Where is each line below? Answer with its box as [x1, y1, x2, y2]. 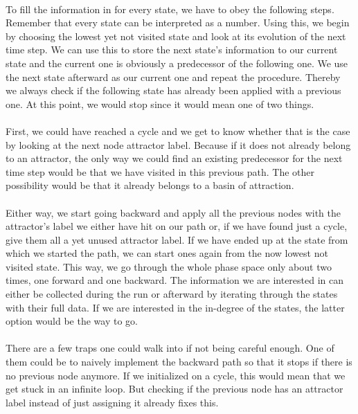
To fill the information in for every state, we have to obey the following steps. [6, 1, 334, 16]
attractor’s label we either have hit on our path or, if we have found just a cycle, [6, 219, 348, 233]
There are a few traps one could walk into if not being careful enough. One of [6, 341, 334, 355]
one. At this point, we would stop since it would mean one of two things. [6, 96, 314, 111]
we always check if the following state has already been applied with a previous [6, 83, 341, 98]
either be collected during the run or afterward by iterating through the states [6, 287, 338, 301]
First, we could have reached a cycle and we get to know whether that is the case [6, 123, 350, 138]
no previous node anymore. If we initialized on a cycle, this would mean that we [6, 368, 346, 382]
